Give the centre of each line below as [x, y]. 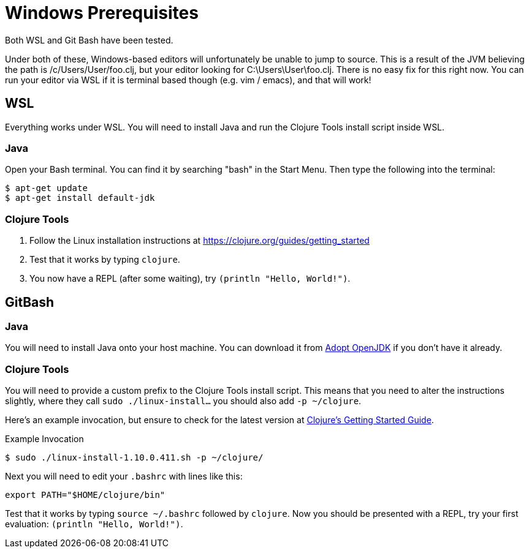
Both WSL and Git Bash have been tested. [89, 40]
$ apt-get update [46, 188]
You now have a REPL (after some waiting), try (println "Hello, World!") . [190, 279]
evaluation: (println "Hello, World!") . [94, 524]
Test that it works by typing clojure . [105, 260]
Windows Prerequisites [102, 13]
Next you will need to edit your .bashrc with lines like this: [124, 476]
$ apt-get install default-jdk [80, 198]
